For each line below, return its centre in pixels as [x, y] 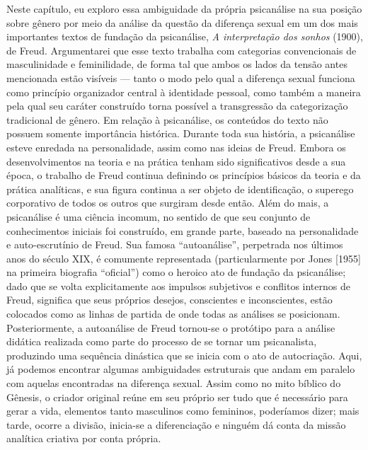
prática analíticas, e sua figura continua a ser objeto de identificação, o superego [180, 189]
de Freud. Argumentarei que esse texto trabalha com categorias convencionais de [182, 50]
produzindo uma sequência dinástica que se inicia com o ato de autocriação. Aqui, [184, 355]
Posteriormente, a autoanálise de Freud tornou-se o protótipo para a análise [171, 327]
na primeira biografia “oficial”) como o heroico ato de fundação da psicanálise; [176, 272]
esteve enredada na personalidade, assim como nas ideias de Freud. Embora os [176, 147]
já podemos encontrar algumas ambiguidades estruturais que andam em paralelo [181, 369]
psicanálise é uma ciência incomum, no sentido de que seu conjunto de [159, 216]
